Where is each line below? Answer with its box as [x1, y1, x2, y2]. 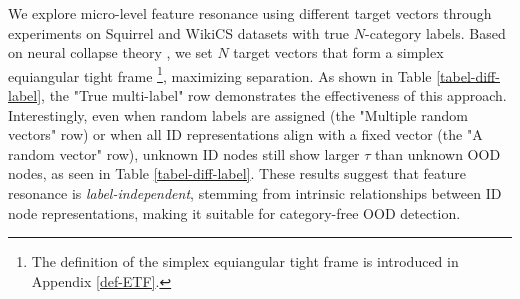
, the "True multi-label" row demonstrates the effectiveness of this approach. [41, 85, 507, 106]
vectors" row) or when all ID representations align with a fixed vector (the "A [8, 124, 483, 145]
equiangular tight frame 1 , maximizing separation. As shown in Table [8, 62, 432, 86]
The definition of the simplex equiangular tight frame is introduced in [31, 251, 459, 272]
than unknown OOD [375, 143, 501, 164]
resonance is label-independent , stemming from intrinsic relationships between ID [8, 183, 502, 203]
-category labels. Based [365, 22, 506, 43]
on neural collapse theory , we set [8, 42, 213, 63]
